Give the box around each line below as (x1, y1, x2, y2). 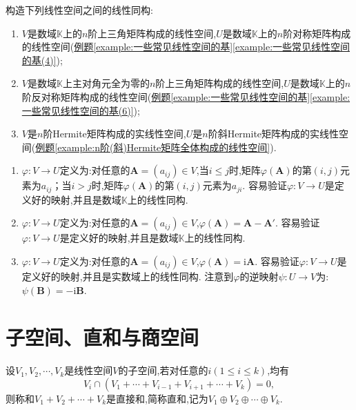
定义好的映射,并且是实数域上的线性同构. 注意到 (21, 269, 234, 283)
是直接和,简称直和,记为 (106, 391, 208, 405)
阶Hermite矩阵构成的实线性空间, (43, 126, 186, 141)
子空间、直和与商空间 (6, 323, 199, 351)
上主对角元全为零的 (62, 76, 150, 90)
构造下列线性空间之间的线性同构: (6, 3, 153, 17)
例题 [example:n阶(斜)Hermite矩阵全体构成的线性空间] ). (35, 139, 277, 154)
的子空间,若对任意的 (118, 363, 208, 378)
